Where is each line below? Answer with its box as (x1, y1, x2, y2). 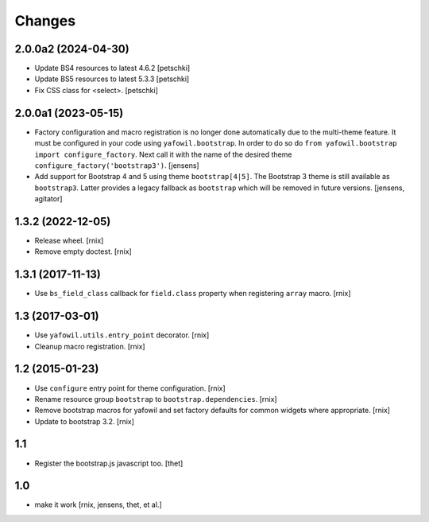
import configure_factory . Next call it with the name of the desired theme (34, 150, 292, 159)
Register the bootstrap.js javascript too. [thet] (34, 458, 184, 468)
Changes (14, 12, 75, 29)
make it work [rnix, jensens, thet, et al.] (34, 500, 162, 509)
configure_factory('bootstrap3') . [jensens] (34, 160, 199, 170)
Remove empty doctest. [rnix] (34, 247, 133, 256)
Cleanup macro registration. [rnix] (34, 341, 146, 351)
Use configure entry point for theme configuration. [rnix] (34, 383, 226, 393)
